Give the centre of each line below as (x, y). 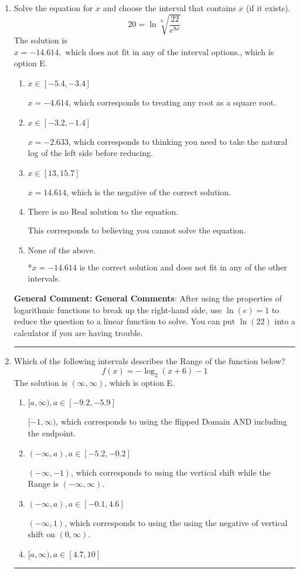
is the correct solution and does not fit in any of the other (183, 267)
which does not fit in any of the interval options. (153, 52)
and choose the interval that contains (169, 8)
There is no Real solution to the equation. (103, 213)
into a (285, 321)
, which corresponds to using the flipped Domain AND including (171, 421)
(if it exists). (268, 8)
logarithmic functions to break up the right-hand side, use (118, 309)
